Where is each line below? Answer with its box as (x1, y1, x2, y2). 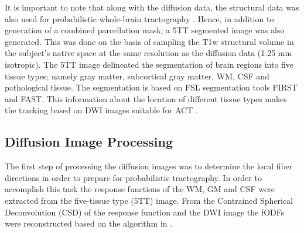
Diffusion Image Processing (5, 133, 173, 151)
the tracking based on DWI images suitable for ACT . (5, 104, 198, 116)
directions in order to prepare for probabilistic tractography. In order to (5, 171, 262, 183)
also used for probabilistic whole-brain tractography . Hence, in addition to (5, 12, 274, 25)
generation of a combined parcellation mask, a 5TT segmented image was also (5, 24, 285, 36)
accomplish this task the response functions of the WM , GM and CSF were (5, 183, 275, 195)
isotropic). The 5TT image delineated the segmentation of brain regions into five (5, 58, 294, 70)
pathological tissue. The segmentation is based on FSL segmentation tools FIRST (5, 81, 298, 93)
